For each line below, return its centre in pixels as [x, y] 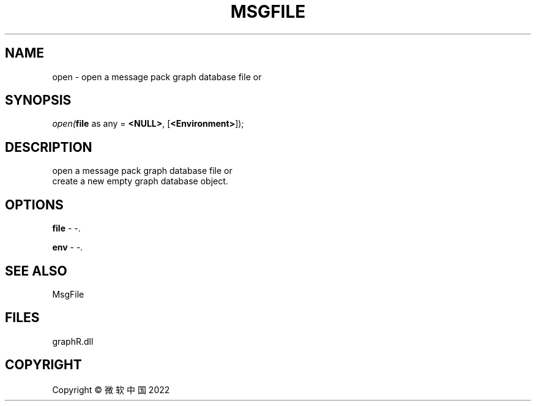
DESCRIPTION [49, 147]
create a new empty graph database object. [140, 181]
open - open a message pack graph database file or [157, 77]
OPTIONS [34, 205]
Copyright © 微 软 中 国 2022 [111, 389]
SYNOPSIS [38, 100]
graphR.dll [73, 341]
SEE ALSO [36, 271]
